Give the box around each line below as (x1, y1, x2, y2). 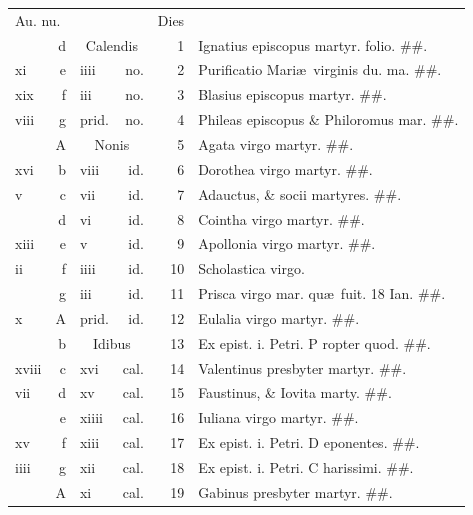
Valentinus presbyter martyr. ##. (198, 357, 407, 378)
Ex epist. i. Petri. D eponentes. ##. (198, 432, 420, 453)
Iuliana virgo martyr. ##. (198, 407, 359, 428)
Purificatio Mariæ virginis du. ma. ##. (198, 59, 442, 80)
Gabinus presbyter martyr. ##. (198, 481, 393, 502)
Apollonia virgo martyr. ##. (198, 233, 376, 254)
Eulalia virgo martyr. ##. (198, 307, 360, 328)
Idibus (92, 332, 131, 353)
